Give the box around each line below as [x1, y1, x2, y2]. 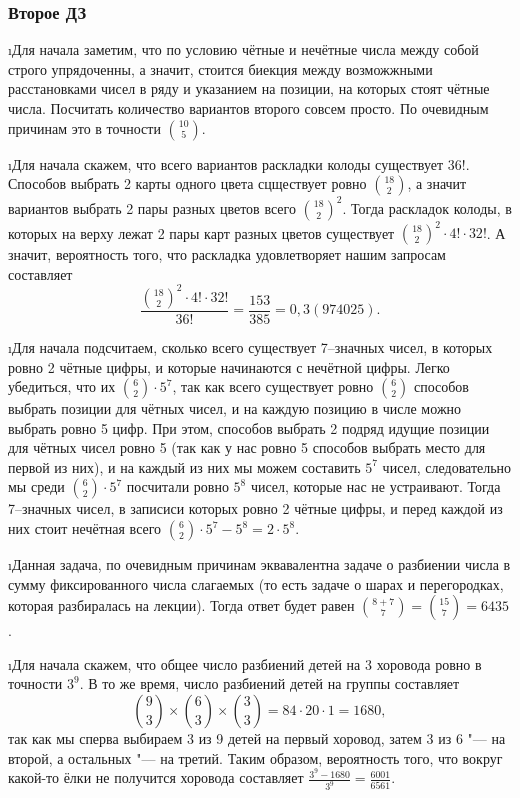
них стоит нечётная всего [8, 518, 162, 539]
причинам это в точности [8, 117, 161, 138]
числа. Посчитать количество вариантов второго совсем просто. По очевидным [8, 98, 489, 118]
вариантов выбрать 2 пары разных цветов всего [8, 197, 296, 218]
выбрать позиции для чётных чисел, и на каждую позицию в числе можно [8, 398, 462, 419]
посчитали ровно [126, 476, 229, 497]
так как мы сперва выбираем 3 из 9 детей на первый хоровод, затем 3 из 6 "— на [8, 728, 506, 749]
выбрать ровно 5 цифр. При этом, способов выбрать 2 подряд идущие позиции [8, 417, 490, 438]
